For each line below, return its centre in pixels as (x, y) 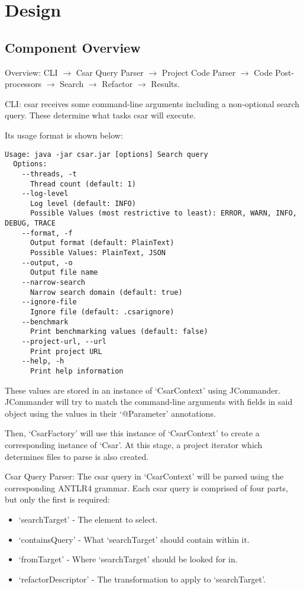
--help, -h (43, 361)
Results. (165, 84)
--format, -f (47, 233)
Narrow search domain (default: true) (106, 292)
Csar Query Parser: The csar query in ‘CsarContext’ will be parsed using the (144, 476)
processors (23, 84)
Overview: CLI (31, 72)
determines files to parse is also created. (77, 456)
